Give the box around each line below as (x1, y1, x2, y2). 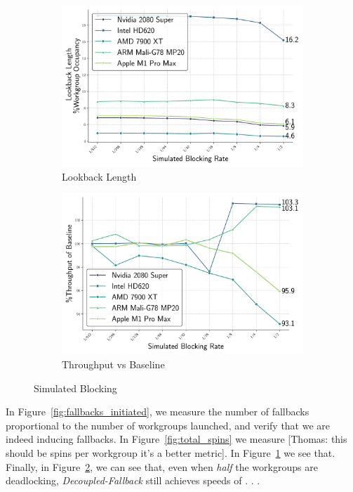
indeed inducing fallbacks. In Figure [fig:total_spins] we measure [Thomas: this (6, 432, 347, 446)
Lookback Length (62, 169, 137, 183)
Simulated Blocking (34, 380, 117, 395)
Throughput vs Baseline (62, 357, 165, 371)
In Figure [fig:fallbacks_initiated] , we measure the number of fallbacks (6, 404, 309, 419)
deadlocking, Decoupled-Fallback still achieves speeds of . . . (6, 473, 260, 488)
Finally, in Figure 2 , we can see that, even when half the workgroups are (6, 459, 318, 474)
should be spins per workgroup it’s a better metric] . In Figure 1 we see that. (6, 445, 335, 460)
